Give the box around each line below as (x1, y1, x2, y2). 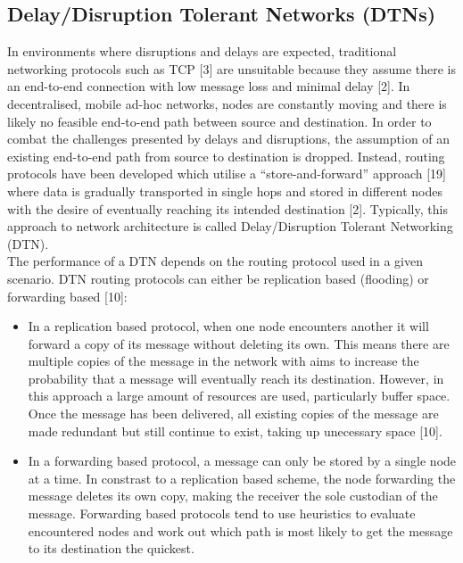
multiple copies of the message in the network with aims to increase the (28, 352, 419, 370)
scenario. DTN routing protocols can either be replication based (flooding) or (7, 269, 429, 287)
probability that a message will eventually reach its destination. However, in (28, 368, 444, 387)
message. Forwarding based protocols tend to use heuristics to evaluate (28, 504, 416, 523)
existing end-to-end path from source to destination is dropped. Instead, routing (7, 146, 445, 165)
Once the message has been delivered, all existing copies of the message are (28, 404, 439, 423)
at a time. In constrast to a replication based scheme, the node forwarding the (28, 468, 456, 487)
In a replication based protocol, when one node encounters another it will (28, 317, 429, 335)
